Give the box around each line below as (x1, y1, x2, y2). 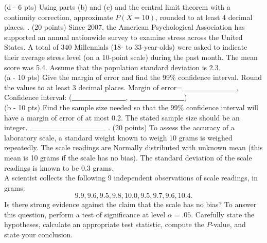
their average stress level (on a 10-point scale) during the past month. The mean (4, 51, 258, 62)
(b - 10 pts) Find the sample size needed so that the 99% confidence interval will (4, 102, 258, 112)
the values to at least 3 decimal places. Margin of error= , (4, 82, 238, 92)
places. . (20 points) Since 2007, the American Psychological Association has (4, 22, 245, 32)
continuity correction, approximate (4, 11, 113, 22)
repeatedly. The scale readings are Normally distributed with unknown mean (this (4, 142, 263, 153)
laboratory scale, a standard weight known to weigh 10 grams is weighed (4, 132, 233, 143)
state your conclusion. (4, 229, 73, 240)
